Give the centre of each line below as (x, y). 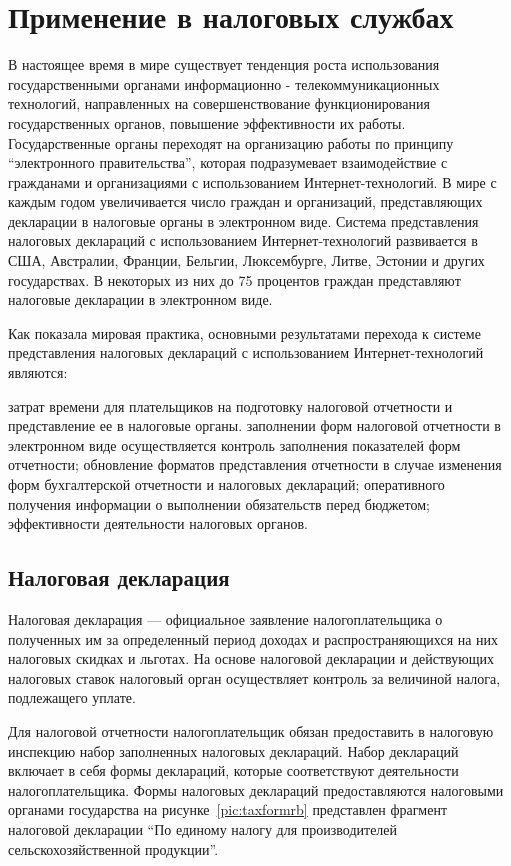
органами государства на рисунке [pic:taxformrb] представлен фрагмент (228, 809)
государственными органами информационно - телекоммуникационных (224, 83)
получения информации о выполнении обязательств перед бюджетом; (219, 503)
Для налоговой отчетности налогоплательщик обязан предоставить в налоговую (251, 730)
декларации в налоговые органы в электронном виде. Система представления (243, 220)
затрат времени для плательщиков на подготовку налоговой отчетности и (230, 405)
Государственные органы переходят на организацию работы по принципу (231, 142)
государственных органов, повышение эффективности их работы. (207, 122)
